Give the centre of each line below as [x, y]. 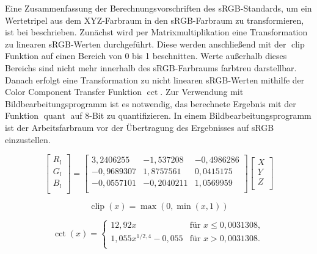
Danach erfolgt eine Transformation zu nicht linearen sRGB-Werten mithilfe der [155, 79]
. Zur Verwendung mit [202, 92]
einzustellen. [28, 139]
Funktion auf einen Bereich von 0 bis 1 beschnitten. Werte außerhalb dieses [146, 56]
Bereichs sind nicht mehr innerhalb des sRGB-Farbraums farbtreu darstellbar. [151, 67]
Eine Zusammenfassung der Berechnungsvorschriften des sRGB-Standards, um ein [158, 8]
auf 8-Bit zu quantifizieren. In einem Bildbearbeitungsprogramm [191, 115]
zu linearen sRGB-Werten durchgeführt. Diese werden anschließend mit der [146, 44]
